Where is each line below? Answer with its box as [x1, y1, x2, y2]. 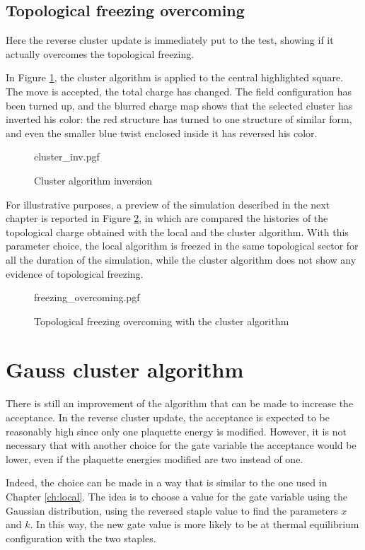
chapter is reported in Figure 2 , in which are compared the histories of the [6, 211, 328, 226]
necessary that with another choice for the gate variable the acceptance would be [6, 438, 357, 452]
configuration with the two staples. [6, 530, 156, 545]
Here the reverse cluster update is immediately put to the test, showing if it [6, 33, 334, 47]
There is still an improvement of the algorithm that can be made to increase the [6, 396, 354, 411]
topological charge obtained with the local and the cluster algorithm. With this [6, 224, 349, 239]
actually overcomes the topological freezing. [6, 46, 195, 61]
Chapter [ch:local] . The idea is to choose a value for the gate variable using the [6, 488, 347, 503]
